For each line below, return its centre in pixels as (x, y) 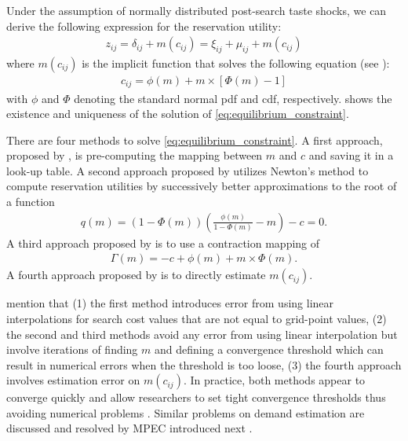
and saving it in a (351, 155)
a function (31, 202)
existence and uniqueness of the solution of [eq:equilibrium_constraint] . (178, 114)
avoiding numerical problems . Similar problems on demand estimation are (186, 412)
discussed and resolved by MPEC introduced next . (129, 428)
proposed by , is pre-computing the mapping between (135, 155)
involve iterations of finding (72, 349)
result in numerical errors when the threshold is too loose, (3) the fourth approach (204, 364)
